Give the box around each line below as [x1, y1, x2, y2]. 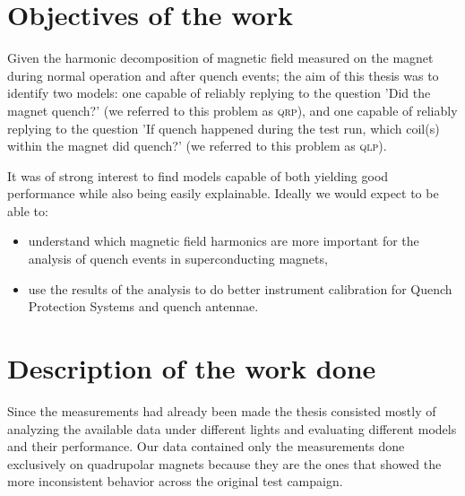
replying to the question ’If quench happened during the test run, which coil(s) [7, 118, 440, 137]
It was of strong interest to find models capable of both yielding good [7, 166, 389, 185]
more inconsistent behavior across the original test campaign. [7, 472, 343, 491]
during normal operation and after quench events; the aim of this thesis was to [7, 65, 439, 84]
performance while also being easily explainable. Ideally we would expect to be [7, 184, 439, 203]
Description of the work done [7, 350, 376, 387]
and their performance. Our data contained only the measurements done [7, 437, 405, 456]
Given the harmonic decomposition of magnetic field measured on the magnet [7, 48, 434, 67]
